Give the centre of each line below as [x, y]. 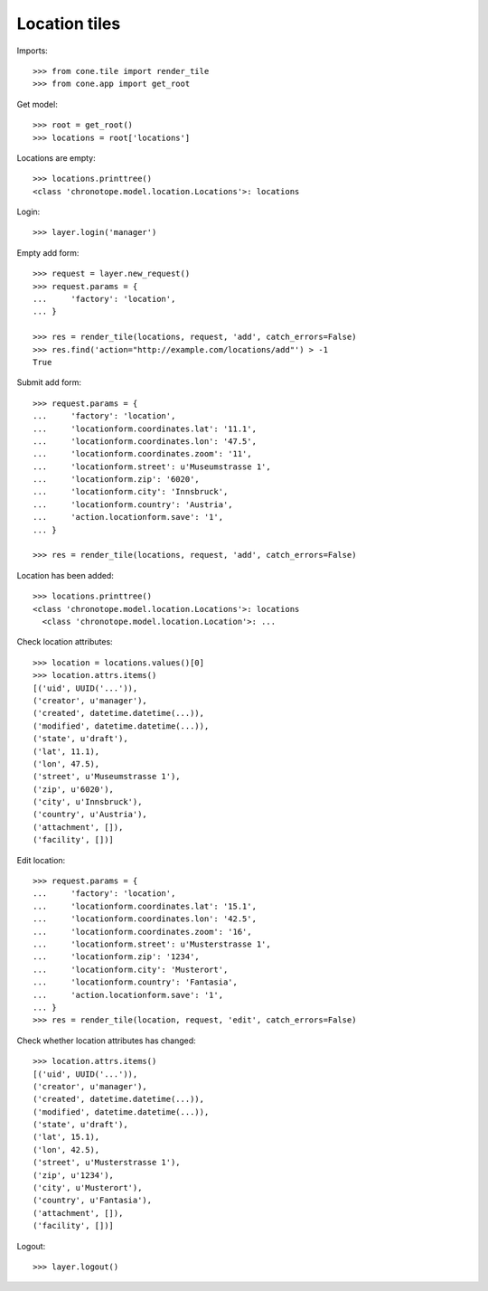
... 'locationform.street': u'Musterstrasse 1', [152, 944]
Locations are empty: [56, 157]
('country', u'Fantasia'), [93, 1201]
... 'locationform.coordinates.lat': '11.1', [145, 429]
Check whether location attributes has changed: [106, 1041]
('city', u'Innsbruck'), [88, 802]
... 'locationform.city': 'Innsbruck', [131, 492]
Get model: [37, 104]
